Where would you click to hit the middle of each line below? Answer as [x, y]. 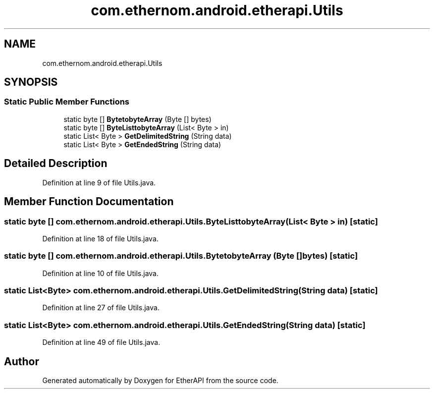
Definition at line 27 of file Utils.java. [101, 308]
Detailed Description [56, 164]
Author [22, 361]
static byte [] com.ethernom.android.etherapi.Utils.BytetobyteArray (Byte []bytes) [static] [181, 256]
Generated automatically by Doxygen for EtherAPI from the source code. [160, 380]
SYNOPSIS [31, 82]
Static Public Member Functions [67, 102]
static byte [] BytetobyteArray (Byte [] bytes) [137, 119]
